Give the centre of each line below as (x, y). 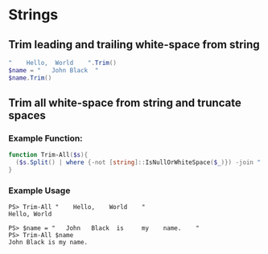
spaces (27, 115)
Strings (33, 15)
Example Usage (39, 190)
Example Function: (45, 138)
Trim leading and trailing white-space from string (134, 45)
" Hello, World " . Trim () (62, 63)
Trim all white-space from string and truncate (125, 103)
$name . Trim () (30, 78)
